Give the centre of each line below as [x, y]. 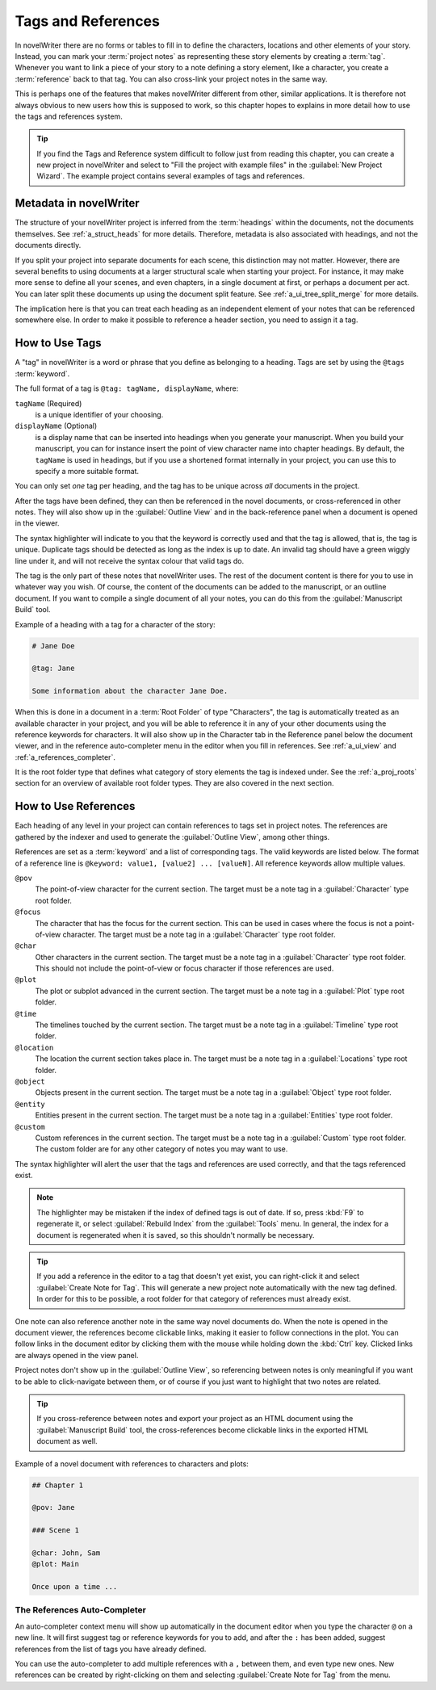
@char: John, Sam [66, 1553]
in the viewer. [37, 523]
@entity [30, 1104]
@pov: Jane [53, 1508]
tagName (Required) [48, 403]
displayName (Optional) [56, 426]
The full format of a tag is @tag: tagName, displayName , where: [127, 388]
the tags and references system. [69, 116]
